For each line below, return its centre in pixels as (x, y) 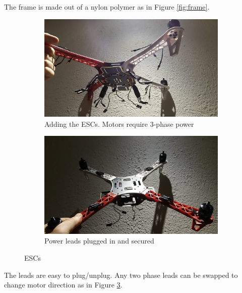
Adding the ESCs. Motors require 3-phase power (119, 124)
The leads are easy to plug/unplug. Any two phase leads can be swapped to (121, 275)
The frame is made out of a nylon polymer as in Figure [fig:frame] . (107, 7)
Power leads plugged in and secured (99, 241)
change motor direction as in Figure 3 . (63, 285)
